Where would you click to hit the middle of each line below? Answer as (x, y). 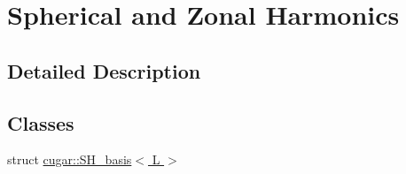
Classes (41, 122)
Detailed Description (104, 70)
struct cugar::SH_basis (70, 159)
